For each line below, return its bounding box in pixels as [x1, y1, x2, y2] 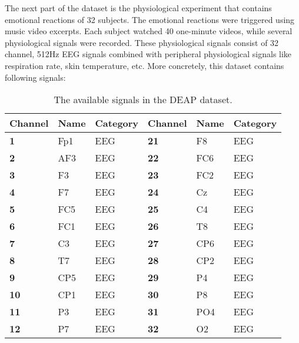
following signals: [5, 71, 66, 83]
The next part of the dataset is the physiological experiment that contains [5, 2, 272, 14]
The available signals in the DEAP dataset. [54, 93, 232, 107]
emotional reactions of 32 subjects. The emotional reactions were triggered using [5, 13, 295, 25]
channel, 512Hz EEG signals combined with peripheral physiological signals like [5, 48, 292, 60]
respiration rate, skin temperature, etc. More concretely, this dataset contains [5, 59, 284, 71]
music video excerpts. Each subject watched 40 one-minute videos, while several [5, 25, 293, 37]
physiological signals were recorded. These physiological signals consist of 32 [5, 36, 279, 48]
